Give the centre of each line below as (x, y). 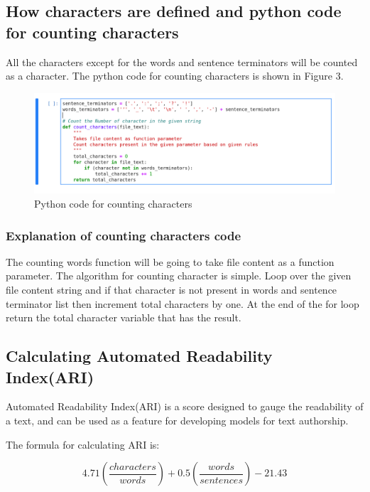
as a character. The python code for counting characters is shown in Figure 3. (175, 76)
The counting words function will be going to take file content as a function (170, 261)
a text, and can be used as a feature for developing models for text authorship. (177, 420)
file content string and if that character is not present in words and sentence (172, 289)
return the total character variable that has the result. (124, 317)
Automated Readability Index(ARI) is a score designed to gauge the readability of (185, 406)
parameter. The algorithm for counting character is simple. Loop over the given (179, 276)
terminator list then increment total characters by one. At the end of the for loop (183, 303)
